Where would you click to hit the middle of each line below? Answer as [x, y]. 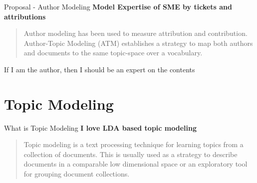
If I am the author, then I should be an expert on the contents [100, 69]
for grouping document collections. [77, 174]
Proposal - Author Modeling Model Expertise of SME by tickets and [118, 6]
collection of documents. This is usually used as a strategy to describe [130, 154]
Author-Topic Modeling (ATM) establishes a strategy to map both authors [138, 43]
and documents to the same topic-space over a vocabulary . [113, 53]
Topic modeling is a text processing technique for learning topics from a [133, 144]
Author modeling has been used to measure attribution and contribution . [135, 33]
